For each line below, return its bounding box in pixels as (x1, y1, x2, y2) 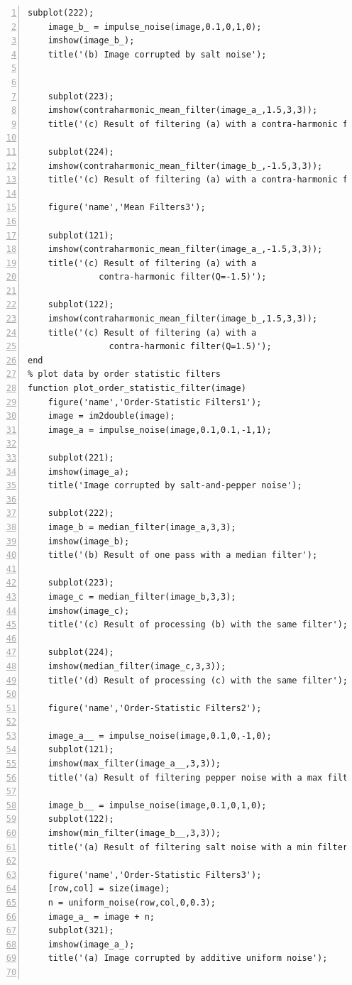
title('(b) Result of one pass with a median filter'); (48, 550, 318, 561)
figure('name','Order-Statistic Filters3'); (48, 869, 262, 880)
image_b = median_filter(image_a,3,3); (48, 522, 236, 532)
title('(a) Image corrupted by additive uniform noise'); (48, 953, 328, 964)
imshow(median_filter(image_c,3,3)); (48, 661, 226, 671)
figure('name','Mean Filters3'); (48, 202, 206, 213)
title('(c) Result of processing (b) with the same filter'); (48, 620, 348, 630)
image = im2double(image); (48, 411, 175, 422)
